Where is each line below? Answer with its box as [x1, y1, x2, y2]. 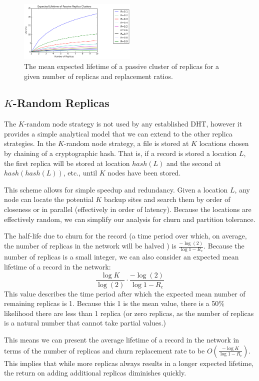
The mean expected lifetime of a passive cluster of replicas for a [24, 60, 219, 71]
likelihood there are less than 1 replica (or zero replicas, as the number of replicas [4, 307, 254, 318]
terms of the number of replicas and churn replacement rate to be [4, 345, 205, 355]
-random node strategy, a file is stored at [63, 138, 189, 148]
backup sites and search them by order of [104, 194, 230, 204]
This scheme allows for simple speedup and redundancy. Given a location [4, 184, 228, 194]
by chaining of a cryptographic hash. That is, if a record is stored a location [4, 148, 237, 158]
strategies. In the [4, 138, 56, 148]
